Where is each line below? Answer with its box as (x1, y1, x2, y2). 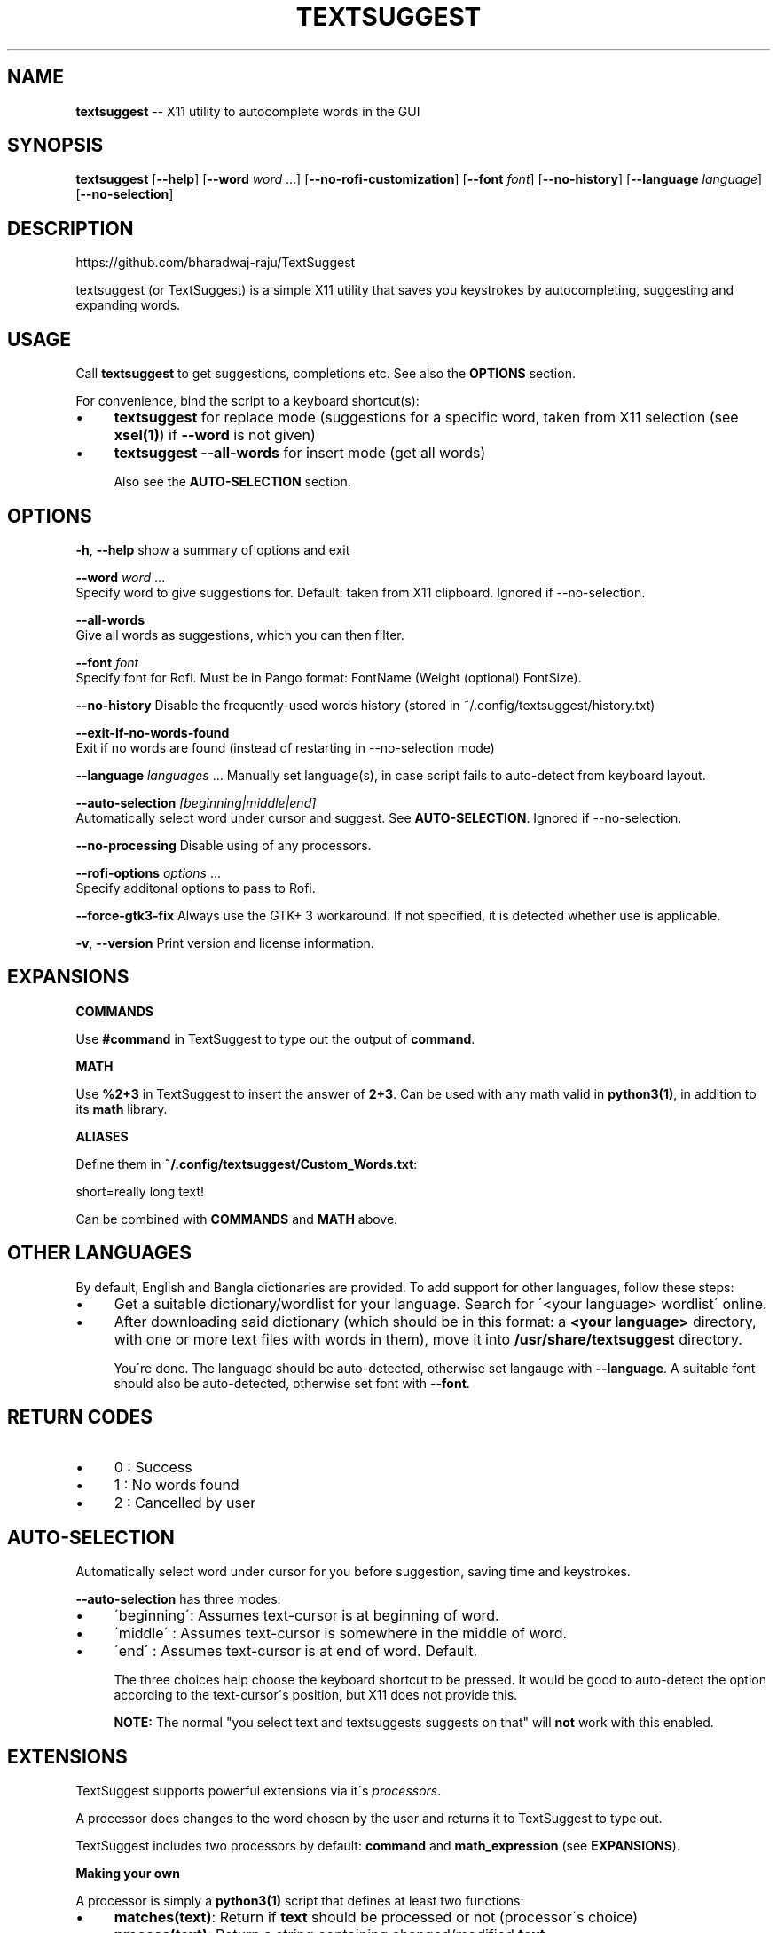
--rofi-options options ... (75, 864, 221, 880)
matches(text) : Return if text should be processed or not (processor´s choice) (114, 1908, 639, 1927)
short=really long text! (75, 1183, 205, 1199)
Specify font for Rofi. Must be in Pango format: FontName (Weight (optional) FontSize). (75, 669, 582, 685)
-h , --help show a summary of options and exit (75, 541, 350, 557)
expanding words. (75, 297, 181, 313)
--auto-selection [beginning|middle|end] (75, 794, 317, 810)
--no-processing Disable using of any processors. (75, 837, 372, 853)
